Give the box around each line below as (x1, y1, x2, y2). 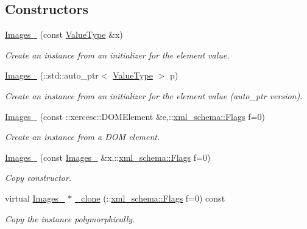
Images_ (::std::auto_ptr (5, 69, 99, 82)
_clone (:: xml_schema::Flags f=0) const (74, 191, 225, 204)
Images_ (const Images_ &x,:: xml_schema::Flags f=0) (5, 150, 211, 163)
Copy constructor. (5, 171, 72, 184)
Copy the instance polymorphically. (5, 212, 135, 225)
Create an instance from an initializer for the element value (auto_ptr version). (5, 89, 303, 102)
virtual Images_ (5, 191, 65, 204)
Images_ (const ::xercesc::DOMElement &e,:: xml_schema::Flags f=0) (5, 110, 265, 122)
